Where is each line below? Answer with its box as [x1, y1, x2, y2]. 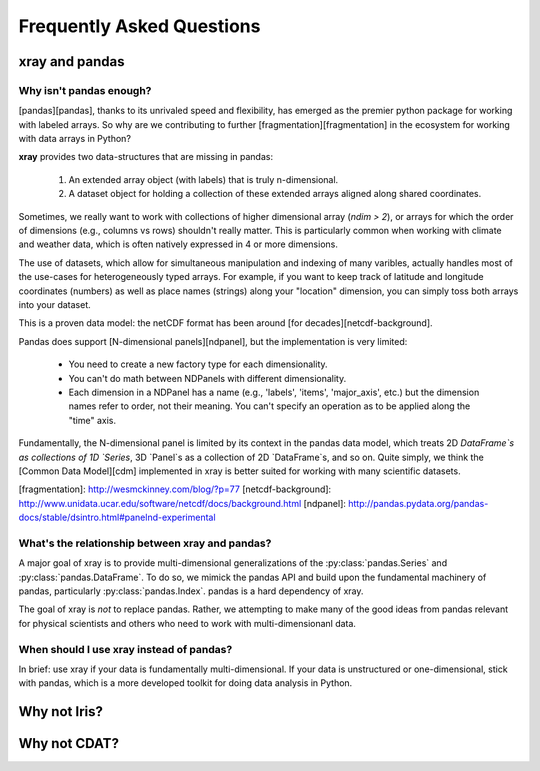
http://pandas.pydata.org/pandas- [348, 497, 489, 509]
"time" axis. [68, 414, 117, 426]
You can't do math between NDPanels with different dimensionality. [68, 372, 347, 384]
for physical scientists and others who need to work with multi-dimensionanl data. [18, 617, 357, 629]
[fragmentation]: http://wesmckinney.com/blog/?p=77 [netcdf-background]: [18, 483, 332, 495]
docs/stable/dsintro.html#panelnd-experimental [18, 511, 216, 524]
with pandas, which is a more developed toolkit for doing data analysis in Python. [18, 677, 353, 689]
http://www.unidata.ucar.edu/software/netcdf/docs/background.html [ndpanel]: [18, 497, 347, 509]
